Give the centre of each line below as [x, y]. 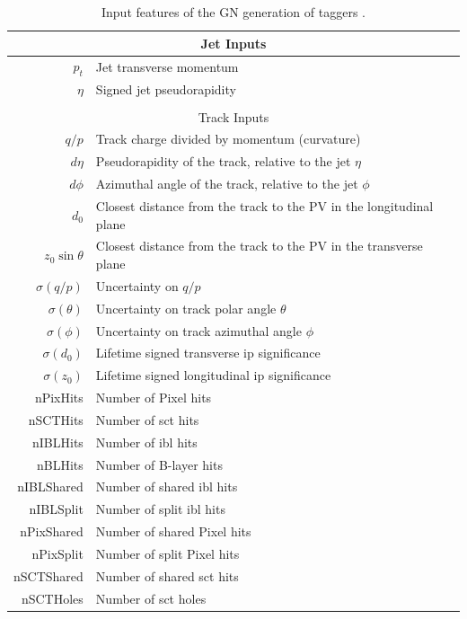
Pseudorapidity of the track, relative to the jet [223, 161]
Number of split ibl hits [160, 509]
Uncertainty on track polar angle [186, 308]
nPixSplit [57, 553]
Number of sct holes [151, 598]
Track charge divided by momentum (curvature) [228, 139]
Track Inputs [233, 116]
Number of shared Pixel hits [173, 531]
